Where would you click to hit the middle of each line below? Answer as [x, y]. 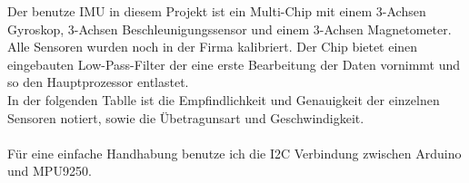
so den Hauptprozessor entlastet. [98, 82]
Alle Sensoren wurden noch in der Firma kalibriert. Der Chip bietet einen [213, 47]
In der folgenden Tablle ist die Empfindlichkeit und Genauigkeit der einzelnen [224, 99]
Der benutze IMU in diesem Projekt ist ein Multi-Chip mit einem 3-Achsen [217, 11]
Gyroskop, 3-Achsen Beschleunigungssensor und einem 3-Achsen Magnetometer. [230, 29]
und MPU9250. [50, 171]
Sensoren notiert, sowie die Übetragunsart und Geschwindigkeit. [186, 117]
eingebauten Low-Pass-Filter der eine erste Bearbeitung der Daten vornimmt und [234, 64]
